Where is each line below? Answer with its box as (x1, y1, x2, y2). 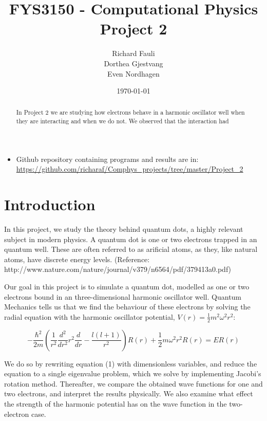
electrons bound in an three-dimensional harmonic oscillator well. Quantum (4, 291, 242, 302)
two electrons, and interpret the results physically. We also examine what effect (4, 388, 253, 399)
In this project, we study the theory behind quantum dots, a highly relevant (4, 224, 243, 234)
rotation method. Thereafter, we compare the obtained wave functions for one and (4, 378, 263, 389)
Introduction (4, 194, 96, 215)
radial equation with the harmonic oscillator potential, (4, 311, 175, 322)
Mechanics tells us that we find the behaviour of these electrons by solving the (4, 301, 251, 312)
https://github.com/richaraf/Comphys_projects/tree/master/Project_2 (16, 163, 243, 174)
